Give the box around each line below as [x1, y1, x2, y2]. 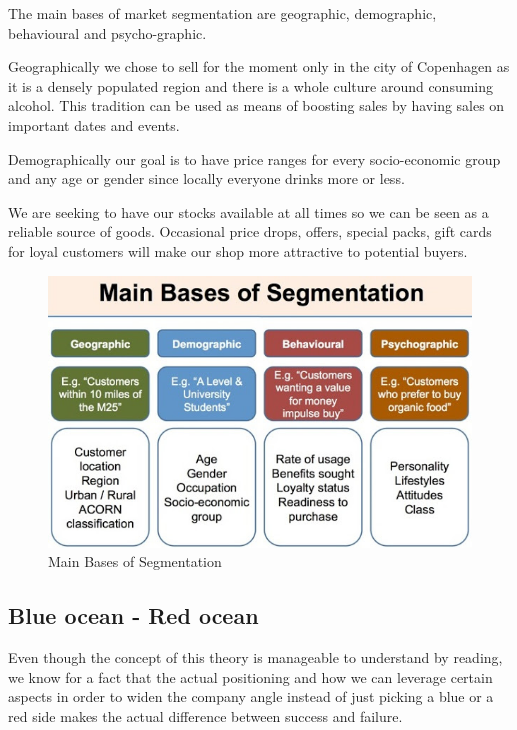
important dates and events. [8, 114, 180, 135]
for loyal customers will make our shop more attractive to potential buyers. [8, 240, 468, 261]
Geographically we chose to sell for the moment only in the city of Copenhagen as [8, 56, 510, 77]
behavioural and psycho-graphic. [8, 22, 207, 43]
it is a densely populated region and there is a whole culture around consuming [8, 75, 494, 96]
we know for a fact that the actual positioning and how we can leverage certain [8, 666, 493, 687]
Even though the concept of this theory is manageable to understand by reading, [8, 646, 503, 667]
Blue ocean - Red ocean [8, 600, 259, 631]
